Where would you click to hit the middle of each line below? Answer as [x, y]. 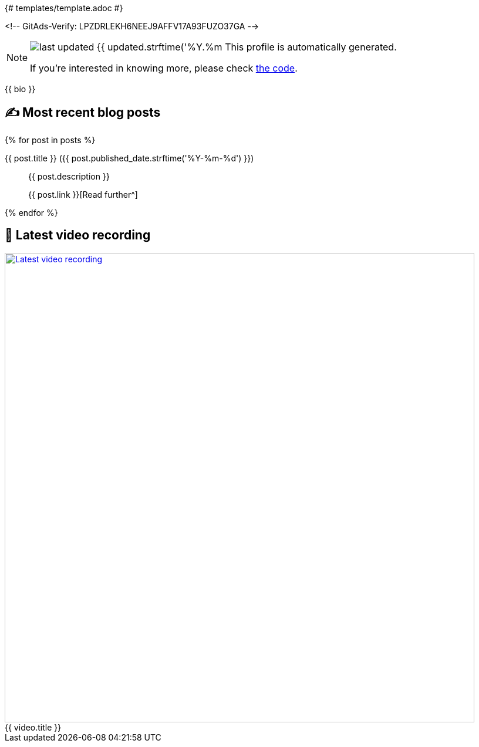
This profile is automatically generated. [311, 47]
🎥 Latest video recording [78, 235]
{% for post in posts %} [50, 140]
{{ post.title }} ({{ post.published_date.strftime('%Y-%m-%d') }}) [129, 158]
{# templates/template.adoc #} [64, 8]
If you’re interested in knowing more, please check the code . [164, 68]
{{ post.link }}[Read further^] [83, 194]
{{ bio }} [20, 89]
